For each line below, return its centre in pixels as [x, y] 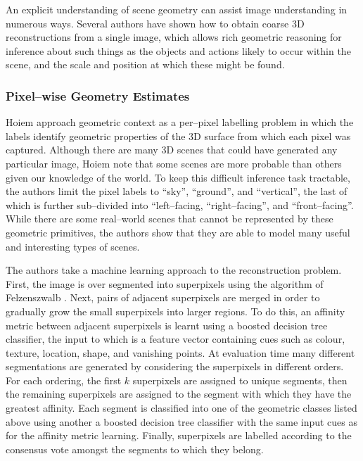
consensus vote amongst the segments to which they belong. [135, 449]
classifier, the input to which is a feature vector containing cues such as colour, [176, 339]
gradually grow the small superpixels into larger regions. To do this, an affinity [176, 311]
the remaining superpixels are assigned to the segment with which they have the [179, 394]
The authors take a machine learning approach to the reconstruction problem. [174, 270]
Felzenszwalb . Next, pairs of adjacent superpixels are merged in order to [163, 297]
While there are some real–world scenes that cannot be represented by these [170, 219]
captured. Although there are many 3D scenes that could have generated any [172, 150]
